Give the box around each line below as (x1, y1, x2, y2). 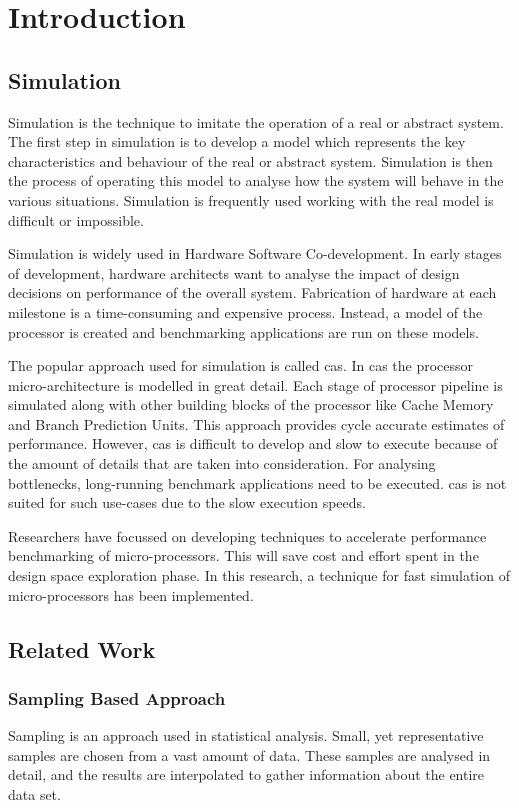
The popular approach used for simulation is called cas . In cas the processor (8, 355, 474, 376)
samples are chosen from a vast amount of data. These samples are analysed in (8, 744, 491, 765)
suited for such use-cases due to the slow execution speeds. (8, 492, 366, 513)
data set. (8, 784, 61, 805)
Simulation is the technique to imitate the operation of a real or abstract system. (8, 111, 504, 132)
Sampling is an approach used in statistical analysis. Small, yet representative (8, 725, 484, 746)
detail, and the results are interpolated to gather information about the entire (8, 764, 485, 785)
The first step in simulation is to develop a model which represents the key (8, 131, 466, 152)
